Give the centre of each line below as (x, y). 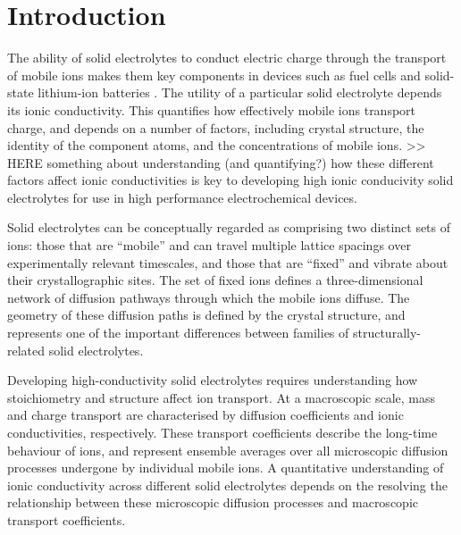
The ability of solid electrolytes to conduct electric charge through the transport (227, 58)
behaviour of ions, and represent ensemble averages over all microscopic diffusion (228, 450)
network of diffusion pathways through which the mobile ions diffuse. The (209, 297)
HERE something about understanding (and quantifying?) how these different (221, 162)
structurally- (386, 333)
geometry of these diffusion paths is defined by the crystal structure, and (206, 315)
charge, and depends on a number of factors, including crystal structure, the (216, 127)
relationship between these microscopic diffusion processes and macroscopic (213, 502)
